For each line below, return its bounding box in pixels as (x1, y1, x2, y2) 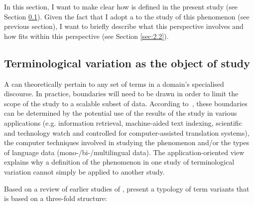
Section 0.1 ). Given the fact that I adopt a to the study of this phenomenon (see (4, 11, 250, 21)
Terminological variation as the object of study (4, 55, 251, 70)
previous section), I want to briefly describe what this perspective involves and (4, 21, 244, 31)
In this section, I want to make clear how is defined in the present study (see (4, 1, 238, 11)
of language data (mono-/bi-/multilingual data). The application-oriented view (4, 147, 245, 157)
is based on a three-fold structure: (4, 193, 107, 204)
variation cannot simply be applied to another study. (4, 166, 165, 177)
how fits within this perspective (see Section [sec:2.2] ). (4, 30, 169, 41)
